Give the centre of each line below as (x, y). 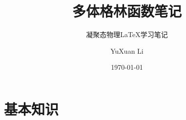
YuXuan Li (127, 50)
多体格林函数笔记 (127, 11)
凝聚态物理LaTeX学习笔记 (127, 34)
